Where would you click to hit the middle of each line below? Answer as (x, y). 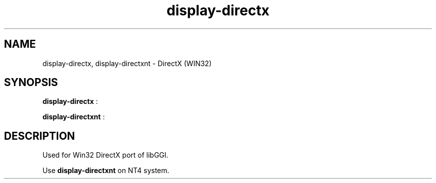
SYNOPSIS (31, 83)
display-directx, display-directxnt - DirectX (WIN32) (127, 63)
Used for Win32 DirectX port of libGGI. (106, 155)
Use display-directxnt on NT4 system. (106, 171)
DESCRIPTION (40, 136)
